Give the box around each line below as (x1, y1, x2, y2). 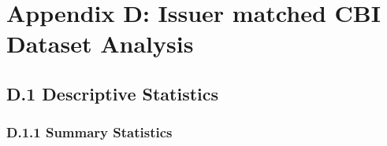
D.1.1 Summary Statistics (6, 122, 173, 142)
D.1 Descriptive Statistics (6, 81, 219, 105)
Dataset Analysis (6, 27, 194, 60)
